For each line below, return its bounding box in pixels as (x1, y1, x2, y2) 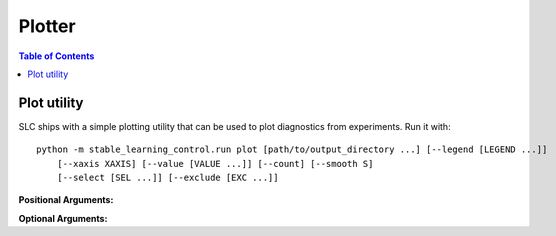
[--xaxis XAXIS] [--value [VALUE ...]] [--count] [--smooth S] (56, 158, 374, 169)
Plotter (18, 15, 76, 37)
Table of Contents (18, 50, 95, 62)
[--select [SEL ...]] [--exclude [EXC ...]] (56, 172, 279, 184)
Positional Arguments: (18, 194, 114, 206)
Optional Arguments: (18, 212, 108, 224)
